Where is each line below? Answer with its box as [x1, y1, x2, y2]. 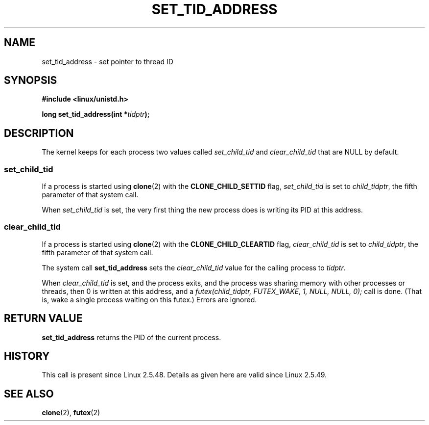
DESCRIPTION [4, 127, 74, 139]
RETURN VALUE [4, 312, 83, 325]
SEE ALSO [4, 387, 54, 400]
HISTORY [4, 350, 50, 363]
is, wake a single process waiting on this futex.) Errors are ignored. [42, 295, 257, 304]
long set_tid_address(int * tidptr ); [42, 110, 150, 119]
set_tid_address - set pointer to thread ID [42, 57, 173, 66]
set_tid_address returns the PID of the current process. [42, 333, 221, 342]
